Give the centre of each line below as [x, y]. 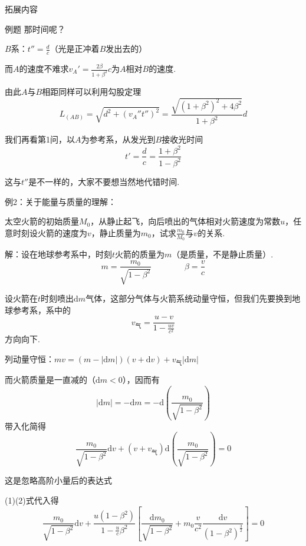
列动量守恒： [29, 358]
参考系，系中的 [42, 310]
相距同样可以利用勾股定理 [92, 91]
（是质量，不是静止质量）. [223, 254]
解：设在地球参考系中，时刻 [58, 254]
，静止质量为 [116, 232]
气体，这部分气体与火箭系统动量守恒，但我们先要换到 [189, 298]
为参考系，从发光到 [118, 139]
